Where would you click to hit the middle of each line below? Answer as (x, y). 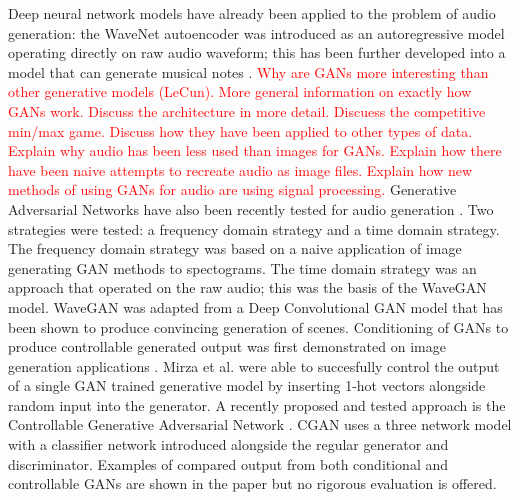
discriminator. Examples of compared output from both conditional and (228, 463)
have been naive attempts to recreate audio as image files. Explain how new (240, 169)
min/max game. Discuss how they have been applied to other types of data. (240, 130)
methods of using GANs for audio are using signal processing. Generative (232, 189)
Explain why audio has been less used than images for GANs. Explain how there (255, 150)
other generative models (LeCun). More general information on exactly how (240, 91)
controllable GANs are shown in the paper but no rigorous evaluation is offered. (252, 483)
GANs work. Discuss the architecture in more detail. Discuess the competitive (247, 110)
